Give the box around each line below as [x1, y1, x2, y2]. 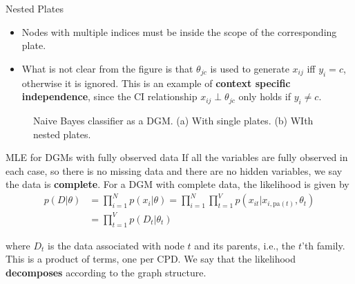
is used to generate [210, 61, 289, 75]
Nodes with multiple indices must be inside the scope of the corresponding [21, 24, 337, 39]
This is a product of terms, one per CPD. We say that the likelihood [6, 252, 296, 266]
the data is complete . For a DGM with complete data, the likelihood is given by [6, 177, 349, 191]
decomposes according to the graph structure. [6, 265, 207, 279]
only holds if [238, 89, 291, 104]
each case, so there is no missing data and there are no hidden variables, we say [6, 163, 343, 178]
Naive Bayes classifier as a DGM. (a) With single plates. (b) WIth [33, 113, 314, 127]
